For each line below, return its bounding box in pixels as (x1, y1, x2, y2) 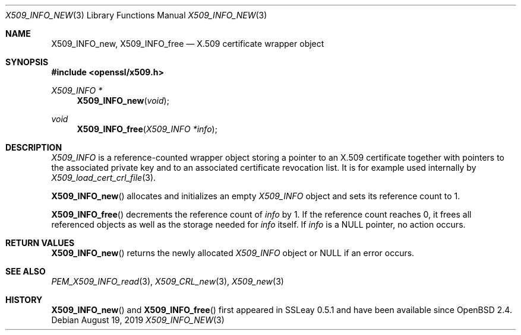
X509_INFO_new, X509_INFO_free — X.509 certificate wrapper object (51, 39, 324, 49)
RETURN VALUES (5, 238, 75, 248)
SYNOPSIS (5, 57, 49, 67)
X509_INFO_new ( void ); (77, 95, 169, 106)
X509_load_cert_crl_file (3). (51, 173, 156, 183)
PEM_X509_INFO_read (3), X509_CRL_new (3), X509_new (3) (51, 276, 284, 286)
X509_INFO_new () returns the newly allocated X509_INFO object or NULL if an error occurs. (51, 248, 415, 258)
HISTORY (5, 295, 43, 305)
